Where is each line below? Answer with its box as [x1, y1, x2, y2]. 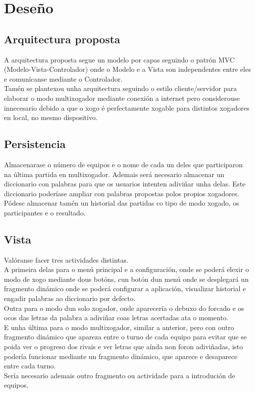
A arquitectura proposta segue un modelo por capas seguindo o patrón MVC [4, 54, 235, 64]
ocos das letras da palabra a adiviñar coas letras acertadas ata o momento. [4, 312, 229, 323]
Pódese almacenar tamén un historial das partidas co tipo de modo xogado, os [4, 198, 239, 208]
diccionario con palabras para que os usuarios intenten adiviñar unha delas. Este [4, 179, 246, 189]
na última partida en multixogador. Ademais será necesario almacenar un [4, 169, 225, 179]
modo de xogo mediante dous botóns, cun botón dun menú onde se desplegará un [4, 273, 249, 284]
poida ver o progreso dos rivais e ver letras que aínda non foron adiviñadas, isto [4, 341, 243, 352]
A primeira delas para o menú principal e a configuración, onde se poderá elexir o [4, 264, 249, 274]
